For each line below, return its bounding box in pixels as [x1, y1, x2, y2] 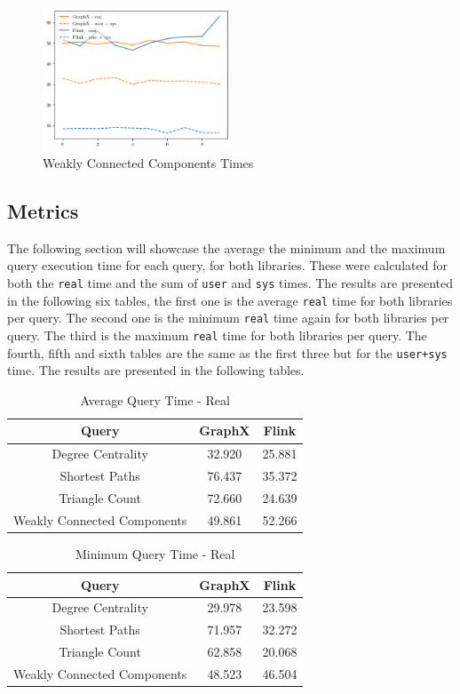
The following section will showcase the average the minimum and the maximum [7, 238, 446, 257]
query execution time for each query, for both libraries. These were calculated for [7, 256, 448, 275]
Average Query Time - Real [80, 390, 230, 409]
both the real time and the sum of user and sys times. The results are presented [7, 274, 453, 292]
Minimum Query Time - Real [75, 544, 235, 562]
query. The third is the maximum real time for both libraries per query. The [7, 325, 427, 344]
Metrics [7, 197, 79, 225]
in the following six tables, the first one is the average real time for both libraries [7, 291, 453, 309]
